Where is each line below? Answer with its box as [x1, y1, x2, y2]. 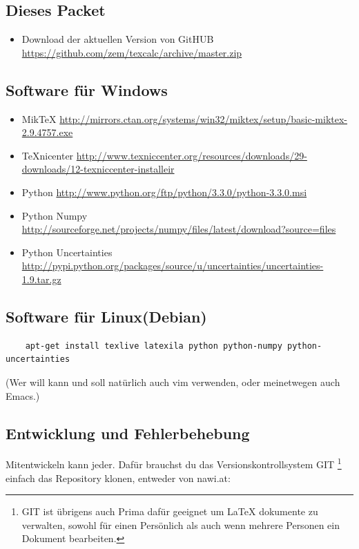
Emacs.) [6, 388, 40, 403]
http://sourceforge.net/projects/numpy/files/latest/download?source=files [21, 222, 336, 236]
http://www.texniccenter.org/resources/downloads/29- [76, 148, 307, 162]
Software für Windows [6, 79, 168, 100]
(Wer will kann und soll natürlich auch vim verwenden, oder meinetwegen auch [6, 374, 340, 389]
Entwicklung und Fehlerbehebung [6, 422, 250, 443]
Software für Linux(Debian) [6, 305, 207, 327]
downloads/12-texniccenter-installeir [21, 162, 175, 176]
